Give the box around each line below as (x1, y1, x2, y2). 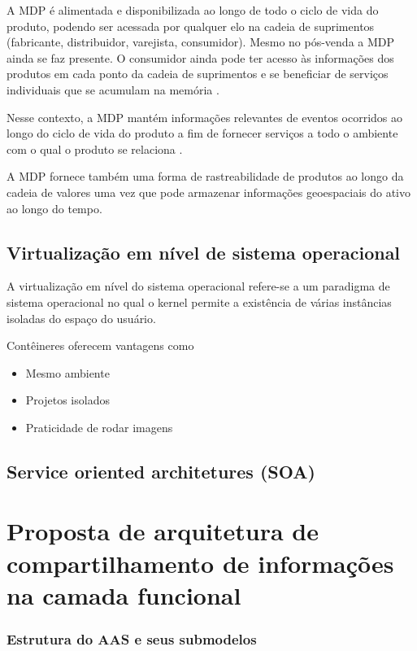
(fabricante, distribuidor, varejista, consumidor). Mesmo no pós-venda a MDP (7, 33, 395, 50)
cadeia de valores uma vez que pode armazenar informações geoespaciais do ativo (7, 183, 411, 200)
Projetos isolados (25, 391, 110, 409)
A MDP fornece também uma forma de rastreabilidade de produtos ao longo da (7, 168, 404, 185)
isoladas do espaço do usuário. (7, 309, 156, 326)
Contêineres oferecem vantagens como (7, 337, 194, 354)
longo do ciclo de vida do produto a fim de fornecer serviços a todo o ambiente (7, 125, 398, 142)
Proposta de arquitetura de (7, 514, 319, 548)
